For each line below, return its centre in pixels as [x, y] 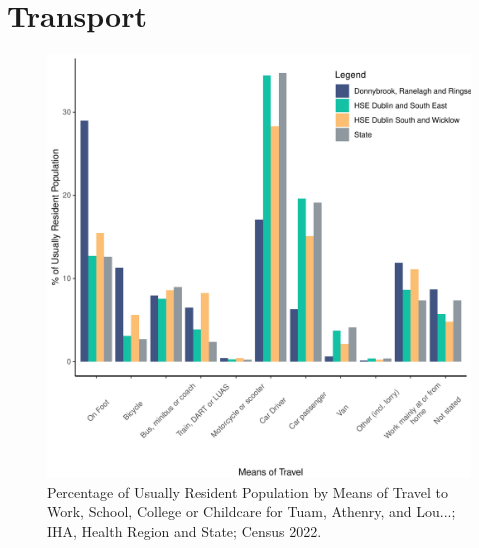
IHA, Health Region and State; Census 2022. [184, 530]
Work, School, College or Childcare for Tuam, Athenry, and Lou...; [251, 511]
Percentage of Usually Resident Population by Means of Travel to [248, 491]
